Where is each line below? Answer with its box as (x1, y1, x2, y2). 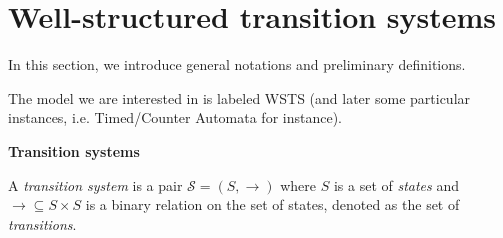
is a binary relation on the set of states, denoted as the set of (85, 194, 460, 215)
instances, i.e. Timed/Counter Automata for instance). (8, 107, 342, 128)
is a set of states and (333, 174, 460, 195)
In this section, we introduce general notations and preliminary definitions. (8, 54, 466, 75)
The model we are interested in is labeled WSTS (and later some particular (8, 87, 471, 108)
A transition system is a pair (8, 174, 183, 195)
